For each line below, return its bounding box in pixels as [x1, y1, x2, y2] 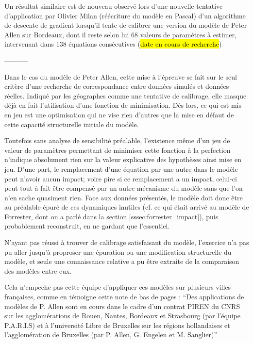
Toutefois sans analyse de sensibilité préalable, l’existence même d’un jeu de [4, 135, 230, 146]
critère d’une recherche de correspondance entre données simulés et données [4, 81, 229, 91]
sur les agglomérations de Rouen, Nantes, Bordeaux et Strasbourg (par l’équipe [4, 310, 240, 321]
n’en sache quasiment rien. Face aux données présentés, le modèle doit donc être [4, 192, 243, 202]
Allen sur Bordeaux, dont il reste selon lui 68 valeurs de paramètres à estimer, [4, 29, 237, 39]
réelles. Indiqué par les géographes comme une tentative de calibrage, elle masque [4, 90, 247, 100]
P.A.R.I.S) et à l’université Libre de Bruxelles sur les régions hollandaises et [4, 320, 230, 330]
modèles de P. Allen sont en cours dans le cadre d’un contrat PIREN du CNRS [4, 301, 240, 311]
